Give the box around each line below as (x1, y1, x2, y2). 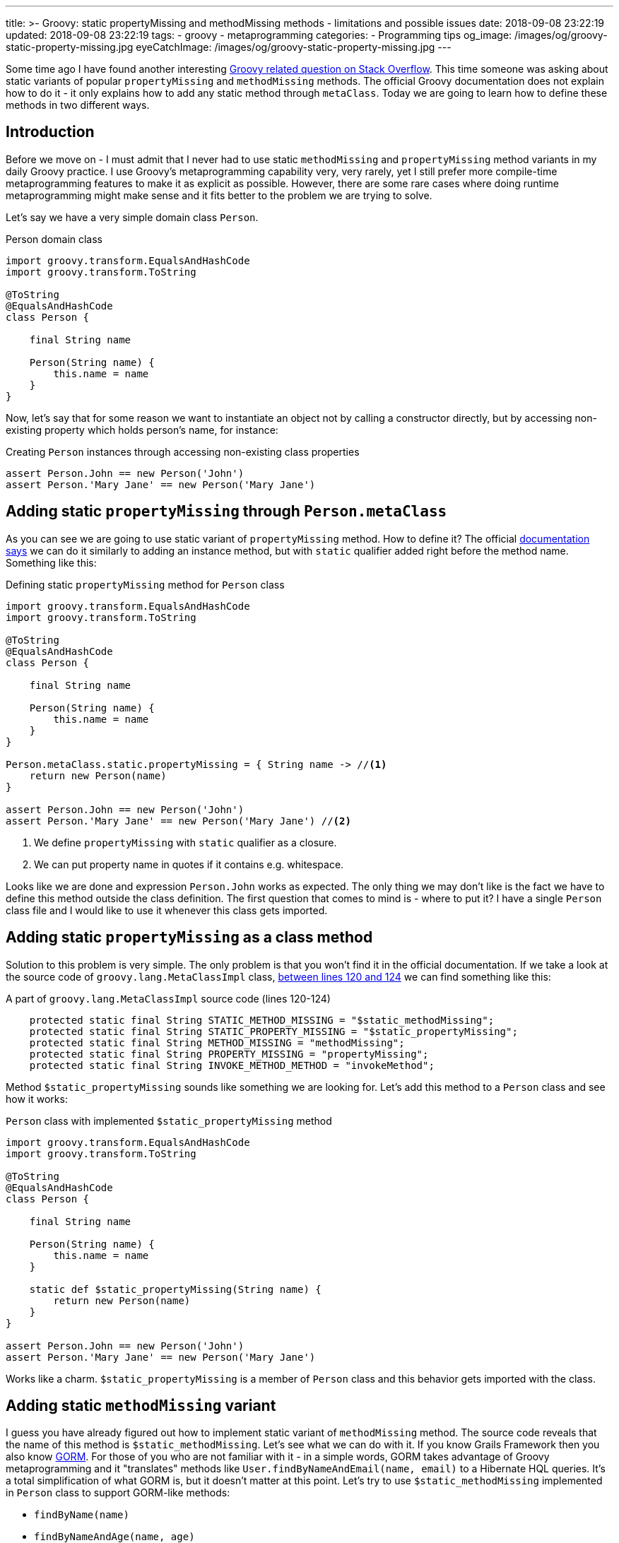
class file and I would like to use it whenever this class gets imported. (6, 904, 328, 916)
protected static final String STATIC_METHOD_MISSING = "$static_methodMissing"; (29, 1014, 495, 1026)
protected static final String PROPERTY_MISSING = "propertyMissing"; (29, 1048, 429, 1060)
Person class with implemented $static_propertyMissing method (6, 1114, 332, 1127)
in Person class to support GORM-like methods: (6, 1486, 230, 1499)
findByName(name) (34, 1509, 129, 1521)
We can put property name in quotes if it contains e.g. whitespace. (34, 858, 344, 870)
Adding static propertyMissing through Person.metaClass (6, 502, 447, 521)
